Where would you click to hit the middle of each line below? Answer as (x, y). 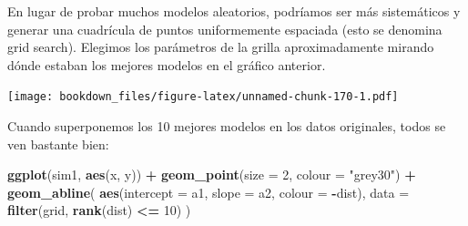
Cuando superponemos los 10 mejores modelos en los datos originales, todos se (227, 126)
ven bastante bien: (58, 144)
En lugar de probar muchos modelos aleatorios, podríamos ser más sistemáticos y (234, 11)
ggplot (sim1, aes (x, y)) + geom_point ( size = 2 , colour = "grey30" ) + (212, 175)
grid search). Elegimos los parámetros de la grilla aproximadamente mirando (221, 47)
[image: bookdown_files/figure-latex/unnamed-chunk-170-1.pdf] (203, 97)
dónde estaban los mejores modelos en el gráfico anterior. (167, 64)
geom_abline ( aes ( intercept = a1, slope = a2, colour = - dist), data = (209, 192)
